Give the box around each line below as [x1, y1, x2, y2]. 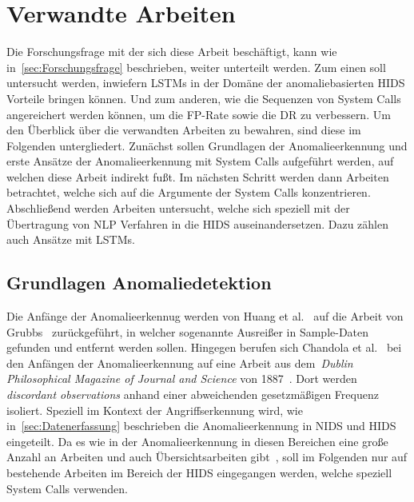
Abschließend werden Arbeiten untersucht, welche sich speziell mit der [6, 200, 350, 217]
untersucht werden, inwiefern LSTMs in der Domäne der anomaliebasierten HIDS [6, 74, 405, 91]
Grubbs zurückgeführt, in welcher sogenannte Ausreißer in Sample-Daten [6, 323, 369, 340]
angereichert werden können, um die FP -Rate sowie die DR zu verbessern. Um [6, 106, 391, 122]
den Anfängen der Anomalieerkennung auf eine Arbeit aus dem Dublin [6, 354, 353, 371]
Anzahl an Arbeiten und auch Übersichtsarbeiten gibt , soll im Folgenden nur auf [6, 448, 408, 465]
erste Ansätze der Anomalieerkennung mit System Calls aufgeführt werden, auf [6, 153, 394, 169]
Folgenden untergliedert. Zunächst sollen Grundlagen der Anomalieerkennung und [6, 137, 408, 153]
